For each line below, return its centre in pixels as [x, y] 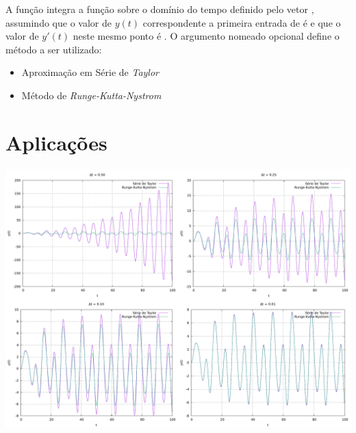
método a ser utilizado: [54, 49]
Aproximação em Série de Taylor [90, 72]
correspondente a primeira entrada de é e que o [242, 22]
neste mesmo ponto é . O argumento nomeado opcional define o [206, 36]
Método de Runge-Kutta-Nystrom [91, 95]
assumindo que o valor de [59, 22]
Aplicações [56, 142]
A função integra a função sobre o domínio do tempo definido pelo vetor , [160, 9]
